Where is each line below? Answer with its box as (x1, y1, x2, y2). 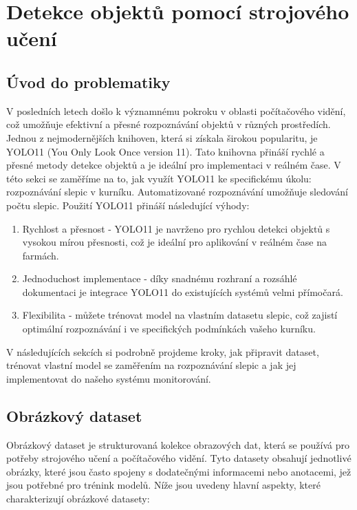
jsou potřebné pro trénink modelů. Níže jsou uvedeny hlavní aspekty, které (6, 478, 321, 492)
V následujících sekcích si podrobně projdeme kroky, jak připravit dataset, (6, 344, 319, 359)
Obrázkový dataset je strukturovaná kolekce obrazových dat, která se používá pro (6, 437, 350, 451)
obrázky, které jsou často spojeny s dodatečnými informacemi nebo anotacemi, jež (6, 464, 351, 478)
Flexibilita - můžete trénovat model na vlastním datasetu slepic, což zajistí (22, 308, 338, 322)
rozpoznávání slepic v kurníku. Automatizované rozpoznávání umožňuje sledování (6, 184, 348, 199)
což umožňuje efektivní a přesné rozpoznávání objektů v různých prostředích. (6, 117, 331, 131)
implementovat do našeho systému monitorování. (6, 371, 211, 385)
